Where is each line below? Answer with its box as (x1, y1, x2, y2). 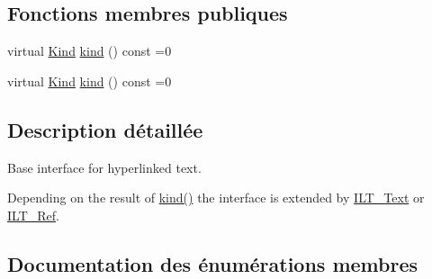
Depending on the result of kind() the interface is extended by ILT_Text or (7, 188, 425, 207)
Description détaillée (7, 115, 203, 143)
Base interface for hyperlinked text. (7, 157, 202, 176)
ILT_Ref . (7, 205, 59, 224)
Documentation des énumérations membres (7, 249, 418, 277)
